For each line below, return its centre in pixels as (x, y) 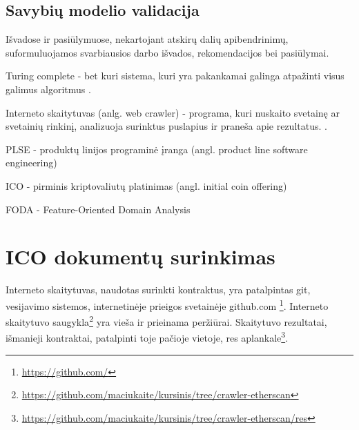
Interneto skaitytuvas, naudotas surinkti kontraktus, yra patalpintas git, (158, 290)
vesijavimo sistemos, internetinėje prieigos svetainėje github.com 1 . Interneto (167, 304)
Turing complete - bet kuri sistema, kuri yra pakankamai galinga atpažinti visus (175, 76)
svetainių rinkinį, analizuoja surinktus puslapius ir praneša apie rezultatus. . (166, 126)
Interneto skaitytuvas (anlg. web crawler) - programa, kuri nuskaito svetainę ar (173, 112)
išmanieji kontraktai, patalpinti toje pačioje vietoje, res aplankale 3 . (147, 337)
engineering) (31, 163)
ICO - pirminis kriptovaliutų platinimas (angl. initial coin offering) (146, 185)
